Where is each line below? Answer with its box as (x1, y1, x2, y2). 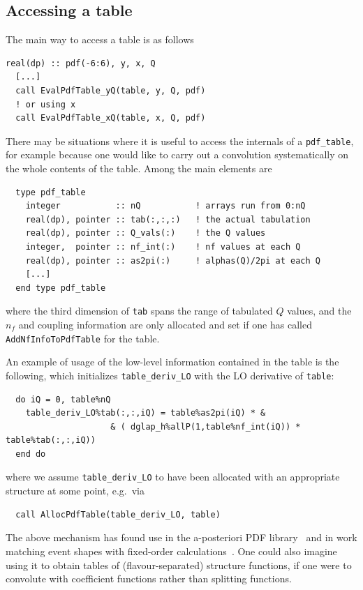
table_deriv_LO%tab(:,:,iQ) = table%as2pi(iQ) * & (25, 408, 266, 418)
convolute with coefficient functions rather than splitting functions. (6, 571, 292, 586)
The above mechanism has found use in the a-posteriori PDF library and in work (6, 530, 357, 545)
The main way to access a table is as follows (6, 32, 194, 47)
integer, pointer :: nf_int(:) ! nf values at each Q (25, 241, 301, 252)
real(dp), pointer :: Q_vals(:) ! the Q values (25, 228, 266, 239)
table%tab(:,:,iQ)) (6, 435, 96, 446)
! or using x (15, 99, 76, 109)
